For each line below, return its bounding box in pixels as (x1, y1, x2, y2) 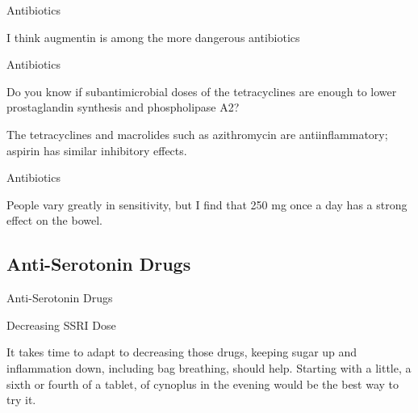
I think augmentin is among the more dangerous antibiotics (6, 28, 300, 45)
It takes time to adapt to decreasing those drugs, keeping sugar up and (6, 343, 357, 360)
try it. (6, 391, 36, 408)
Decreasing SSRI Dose (6, 316, 116, 333)
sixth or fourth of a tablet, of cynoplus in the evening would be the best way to (6, 375, 399, 392)
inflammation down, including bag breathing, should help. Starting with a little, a (6, 359, 412, 376)
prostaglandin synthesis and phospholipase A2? (6, 99, 240, 116)
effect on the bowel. (6, 212, 102, 229)
